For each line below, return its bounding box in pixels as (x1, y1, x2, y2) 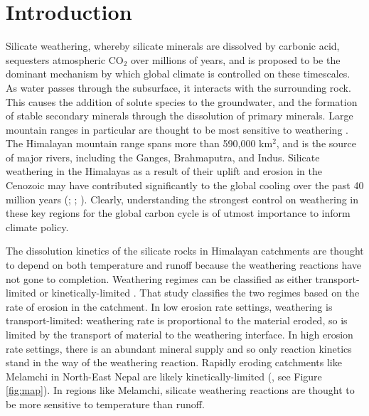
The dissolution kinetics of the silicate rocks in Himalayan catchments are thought (6, 243, 364, 258)
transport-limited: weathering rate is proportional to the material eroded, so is (6, 313, 348, 328)
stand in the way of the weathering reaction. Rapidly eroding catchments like (6, 355, 342, 370)
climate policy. (6, 219, 69, 234)
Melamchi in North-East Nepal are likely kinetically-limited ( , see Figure (6, 368, 322, 383)
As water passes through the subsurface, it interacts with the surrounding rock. (6, 80, 351, 95)
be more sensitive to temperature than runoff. (6, 396, 205, 411)
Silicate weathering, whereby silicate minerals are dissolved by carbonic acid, (6, 38, 340, 53)
